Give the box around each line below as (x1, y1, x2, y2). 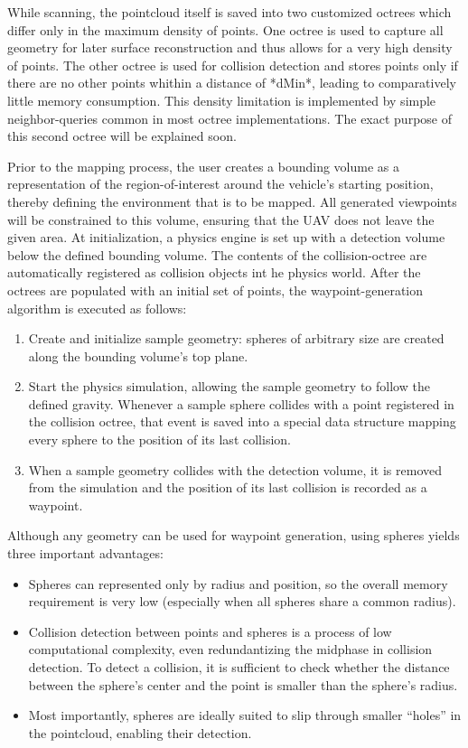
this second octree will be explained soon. (7, 126, 237, 145)
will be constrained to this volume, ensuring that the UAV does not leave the (7, 210, 435, 229)
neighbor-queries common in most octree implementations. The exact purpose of (7, 108, 452, 127)
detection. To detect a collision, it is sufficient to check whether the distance (28, 658, 450, 676)
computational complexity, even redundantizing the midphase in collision (28, 640, 433, 659)
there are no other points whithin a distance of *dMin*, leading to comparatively (7, 73, 456, 92)
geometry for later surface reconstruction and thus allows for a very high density (7, 38, 453, 57)
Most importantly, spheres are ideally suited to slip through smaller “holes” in (28, 706, 462, 725)
